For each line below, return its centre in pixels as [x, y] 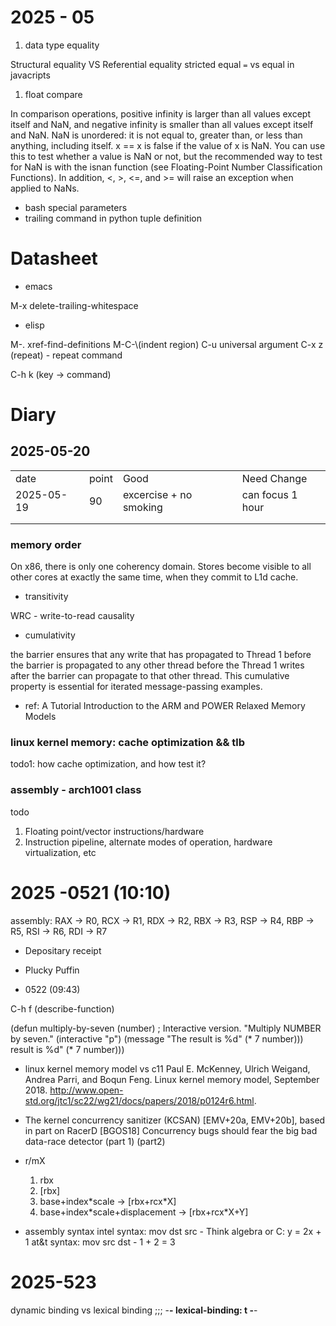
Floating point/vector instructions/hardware [114, 831]
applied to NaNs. [45, 188]
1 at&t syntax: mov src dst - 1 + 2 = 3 [100, 1242]
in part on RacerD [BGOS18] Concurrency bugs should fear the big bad [171, 1130]
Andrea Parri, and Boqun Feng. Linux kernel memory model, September [172, 1079]
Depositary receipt [63, 950]
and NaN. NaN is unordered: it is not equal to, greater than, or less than [156, 135]
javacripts [30, 75]
